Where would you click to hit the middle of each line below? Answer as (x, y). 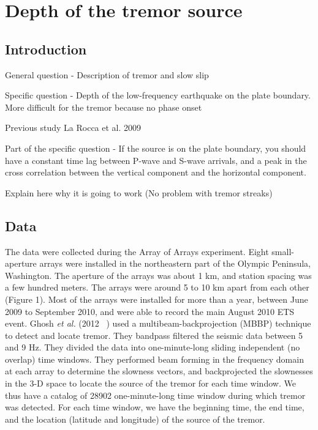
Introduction (46, 49)
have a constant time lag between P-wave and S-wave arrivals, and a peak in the (156, 160)
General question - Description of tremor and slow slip (107, 74)
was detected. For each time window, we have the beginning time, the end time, (155, 407)
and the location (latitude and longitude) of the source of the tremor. (135, 419)
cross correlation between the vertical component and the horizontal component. (156, 172)
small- (283, 251)
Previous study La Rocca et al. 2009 (73, 128)
